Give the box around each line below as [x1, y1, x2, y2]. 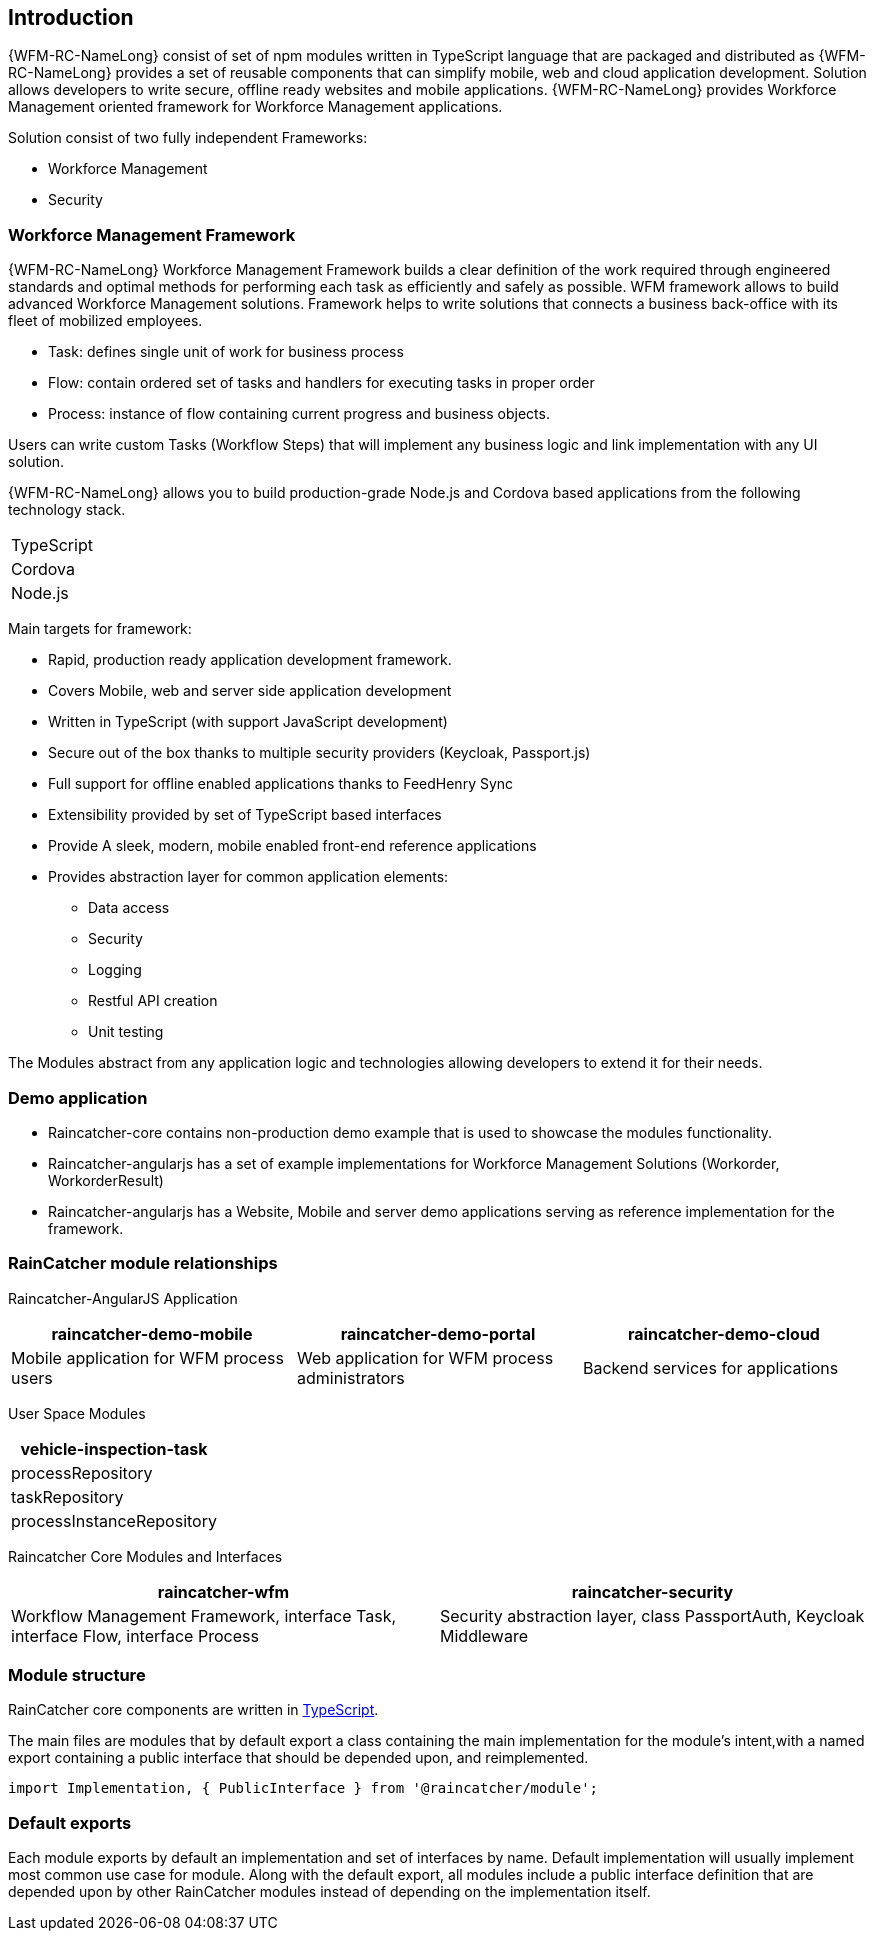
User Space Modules [8, 1404, 146, 1422]
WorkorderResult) [48, 1171, 164, 1189]
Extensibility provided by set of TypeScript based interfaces [48, 806, 442, 824]
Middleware [440, 1625, 528, 1646]
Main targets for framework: [8, 620, 192, 638]
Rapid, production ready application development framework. [48, 651, 452, 669]
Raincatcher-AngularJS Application [8, 1289, 238, 1307]
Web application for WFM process [296, 1347, 554, 1368]
